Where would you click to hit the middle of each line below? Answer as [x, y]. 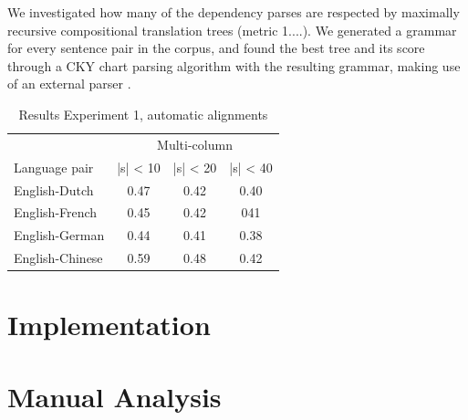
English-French [56, 212]
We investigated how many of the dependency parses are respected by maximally [234, 12]
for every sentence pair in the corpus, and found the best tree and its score [216, 48]
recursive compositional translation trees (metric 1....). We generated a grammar [232, 30]
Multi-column [195, 144]
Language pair [54, 167]
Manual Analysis [114, 396]
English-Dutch [54, 189]
